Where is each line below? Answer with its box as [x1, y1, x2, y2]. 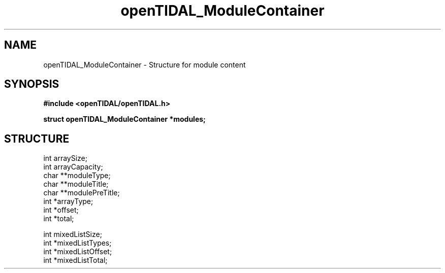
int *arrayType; [43, 197, 93, 206]
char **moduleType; [43, 171, 111, 180]
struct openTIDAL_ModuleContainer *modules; [43, 115, 206, 124]
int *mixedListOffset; [43, 247, 112, 256]
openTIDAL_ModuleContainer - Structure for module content [43, 60, 246, 69]
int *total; [43, 214, 74, 223]
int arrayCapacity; [43, 162, 103, 172]
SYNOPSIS [4, 78, 59, 91]
